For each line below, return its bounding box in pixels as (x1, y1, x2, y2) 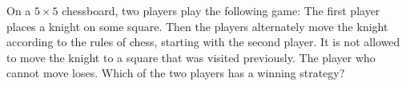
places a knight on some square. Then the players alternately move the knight (6, 18, 388, 34)
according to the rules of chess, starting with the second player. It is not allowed (6, 33, 400, 50)
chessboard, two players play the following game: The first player (62, 2, 380, 18)
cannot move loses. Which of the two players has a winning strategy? (6, 64, 345, 81)
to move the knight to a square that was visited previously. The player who (6, 49, 376, 65)
